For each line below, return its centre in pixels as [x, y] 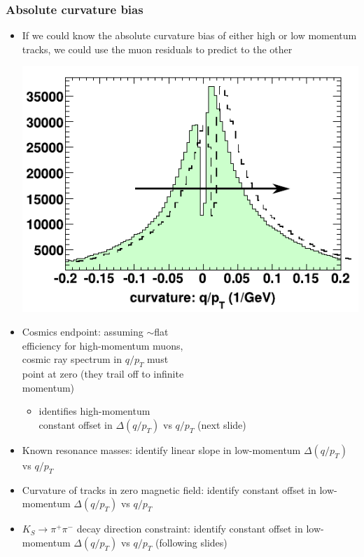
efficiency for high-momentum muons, [103, 345]
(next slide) [222, 424]
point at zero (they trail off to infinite [103, 374]
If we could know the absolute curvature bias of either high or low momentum [189, 35]
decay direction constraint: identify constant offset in [190, 529]
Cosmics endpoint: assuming [83, 332]
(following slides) [191, 542]
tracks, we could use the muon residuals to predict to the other [157, 49]
